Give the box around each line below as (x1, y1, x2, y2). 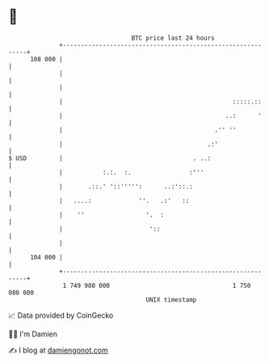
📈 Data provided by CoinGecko (8, 310, 114, 320)
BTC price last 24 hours (131, 34, 216, 42)
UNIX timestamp (145, 295, 197, 304)
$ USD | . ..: (8, 154, 212, 163)
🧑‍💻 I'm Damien (8, 329, 58, 339)
